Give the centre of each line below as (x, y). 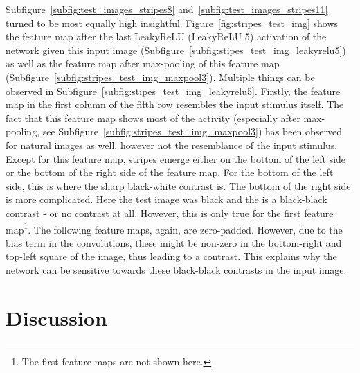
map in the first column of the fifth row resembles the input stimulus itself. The (175, 104)
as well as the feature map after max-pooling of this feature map (143, 63)
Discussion (56, 317)
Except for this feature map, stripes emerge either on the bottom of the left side (176, 158)
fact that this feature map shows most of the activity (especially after (153, 118)
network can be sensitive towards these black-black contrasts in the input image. (176, 269)
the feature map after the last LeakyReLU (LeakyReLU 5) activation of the (166, 36)
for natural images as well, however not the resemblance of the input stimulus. (172, 145)
